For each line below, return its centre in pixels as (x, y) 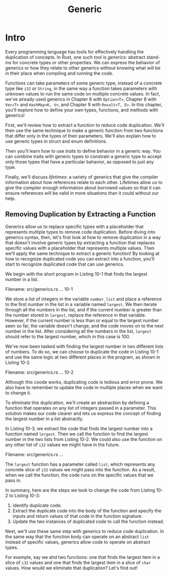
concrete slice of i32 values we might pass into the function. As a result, (80, 469)
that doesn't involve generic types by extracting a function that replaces (80, 242)
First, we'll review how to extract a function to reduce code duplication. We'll (85, 125)
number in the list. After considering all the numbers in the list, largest (78, 331)
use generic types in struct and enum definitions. (56, 141)
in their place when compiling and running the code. (59, 73)
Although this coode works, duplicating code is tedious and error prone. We (84, 382)
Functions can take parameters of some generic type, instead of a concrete (84, 83)
